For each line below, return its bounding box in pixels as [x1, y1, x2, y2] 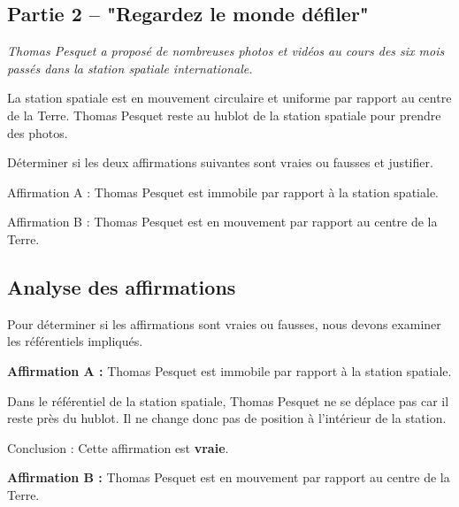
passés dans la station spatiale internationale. [7, 58, 253, 77]
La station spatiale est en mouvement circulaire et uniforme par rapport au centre [7, 88, 452, 107]
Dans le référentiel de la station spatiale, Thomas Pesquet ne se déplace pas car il [7, 391, 449, 410]
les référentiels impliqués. [7, 332, 143, 350]
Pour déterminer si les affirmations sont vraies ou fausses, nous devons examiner [7, 314, 441, 333]
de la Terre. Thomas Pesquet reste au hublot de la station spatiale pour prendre [7, 105, 441, 124]
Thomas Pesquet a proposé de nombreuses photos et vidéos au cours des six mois [7, 42, 445, 60]
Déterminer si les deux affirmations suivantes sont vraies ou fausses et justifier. [7, 153, 433, 172]
